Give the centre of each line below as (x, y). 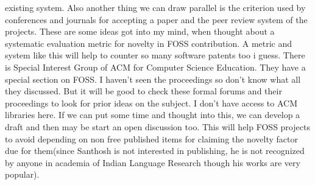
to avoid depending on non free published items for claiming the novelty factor (151, 138)
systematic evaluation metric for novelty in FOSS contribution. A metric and (149, 43)
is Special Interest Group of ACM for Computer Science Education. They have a (155, 67)
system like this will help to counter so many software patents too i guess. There (155, 55)
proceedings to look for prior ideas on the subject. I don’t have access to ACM (151, 103)
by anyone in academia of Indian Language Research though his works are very (153, 162)
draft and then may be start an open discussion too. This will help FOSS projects (157, 126)
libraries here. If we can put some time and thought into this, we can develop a (153, 115)
